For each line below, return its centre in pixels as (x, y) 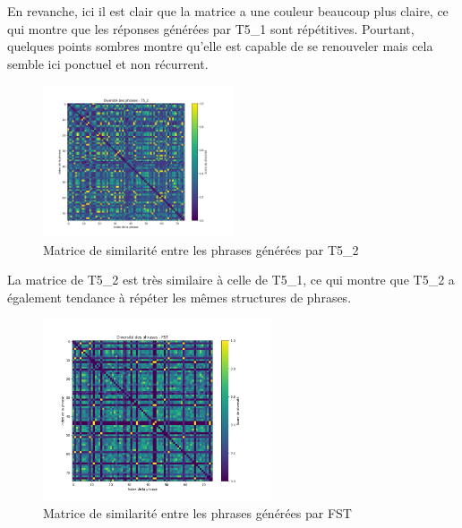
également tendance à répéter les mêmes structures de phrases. (180, 297)
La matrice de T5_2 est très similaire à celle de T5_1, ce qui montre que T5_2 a (231, 280)
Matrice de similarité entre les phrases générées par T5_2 (201, 249)
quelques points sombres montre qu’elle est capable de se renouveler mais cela (220, 46)
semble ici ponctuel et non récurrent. (108, 63)
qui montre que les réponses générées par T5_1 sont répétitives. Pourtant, (211, 28)
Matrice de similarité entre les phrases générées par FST (197, 513)
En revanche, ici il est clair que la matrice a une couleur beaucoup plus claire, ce (228, 11)
